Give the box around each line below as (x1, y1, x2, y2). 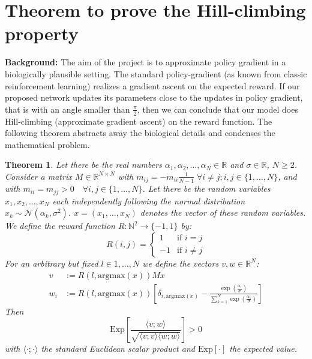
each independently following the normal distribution (52, 194, 245, 207)
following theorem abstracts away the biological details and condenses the (5, 126, 275, 139)
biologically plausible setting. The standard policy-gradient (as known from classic (5, 67, 307, 80)
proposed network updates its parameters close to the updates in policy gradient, (5, 91, 303, 104)
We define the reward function (5, 219, 115, 232)
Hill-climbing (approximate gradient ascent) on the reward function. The (5, 114, 272, 127)
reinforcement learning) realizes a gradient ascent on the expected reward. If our (5, 79, 300, 92)
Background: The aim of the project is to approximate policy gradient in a (5, 56, 286, 68)
